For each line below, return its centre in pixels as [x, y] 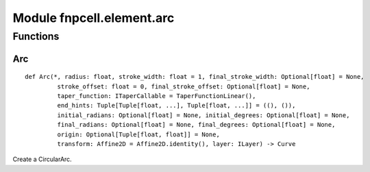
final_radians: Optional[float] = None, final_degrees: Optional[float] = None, [196, 125]
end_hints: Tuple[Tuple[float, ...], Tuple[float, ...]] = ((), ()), [176, 106]
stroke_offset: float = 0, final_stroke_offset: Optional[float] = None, [184, 86]
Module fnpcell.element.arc [94, 18]
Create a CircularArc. [42, 159]
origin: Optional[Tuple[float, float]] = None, [139, 134]
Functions [36, 36]
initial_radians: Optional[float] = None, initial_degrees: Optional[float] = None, [203, 115]
